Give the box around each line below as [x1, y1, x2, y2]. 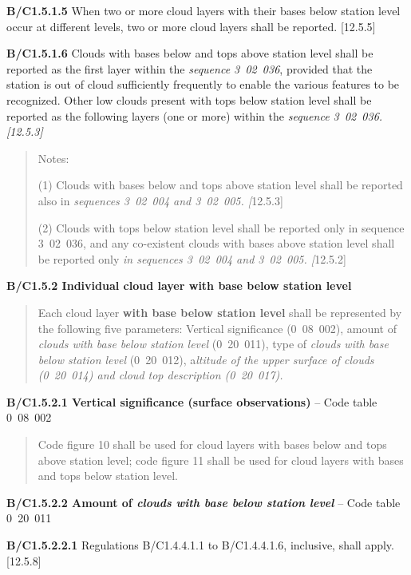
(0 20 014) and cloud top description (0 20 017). [38, 367, 283, 383]
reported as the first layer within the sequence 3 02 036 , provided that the [6, 60, 373, 77]
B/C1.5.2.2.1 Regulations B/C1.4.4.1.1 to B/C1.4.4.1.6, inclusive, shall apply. [6, 537, 394, 553]
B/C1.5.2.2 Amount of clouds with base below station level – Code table [6, 494, 401, 510]
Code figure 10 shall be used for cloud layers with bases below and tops [38, 436, 387, 453]
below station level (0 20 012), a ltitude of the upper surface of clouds [38, 351, 374, 367]
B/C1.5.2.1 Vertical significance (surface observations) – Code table [6, 393, 377, 410]
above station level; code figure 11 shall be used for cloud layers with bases [38, 451, 404, 468]
